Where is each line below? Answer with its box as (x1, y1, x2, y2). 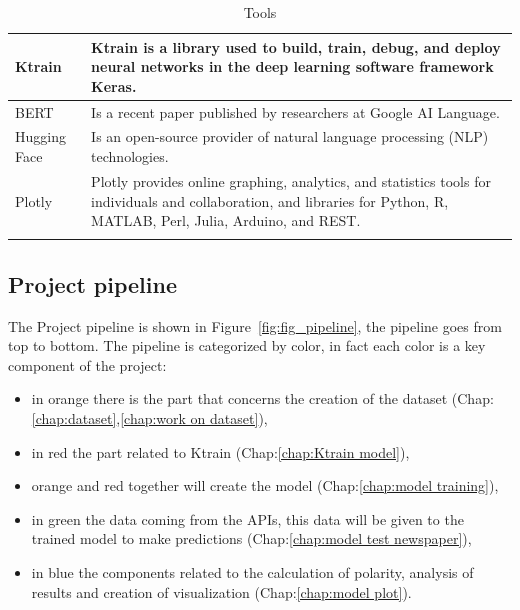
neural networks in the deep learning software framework (91, 56, 494, 77)
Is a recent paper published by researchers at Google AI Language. (91, 101, 500, 122)
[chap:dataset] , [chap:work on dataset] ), (31, 408, 268, 429)
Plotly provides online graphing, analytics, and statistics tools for (91, 170, 491, 191)
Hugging (15, 126, 66, 147)
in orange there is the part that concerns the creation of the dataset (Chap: (31, 388, 494, 409)
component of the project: (8, 354, 167, 375)
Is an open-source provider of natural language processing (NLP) (91, 126, 489, 147)
